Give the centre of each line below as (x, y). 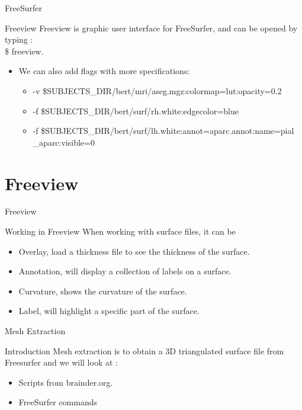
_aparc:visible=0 (64, 142)
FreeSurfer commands (58, 402)
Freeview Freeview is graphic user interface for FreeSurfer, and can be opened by (151, 28)
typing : (19, 39)
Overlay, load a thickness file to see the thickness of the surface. (134, 251)
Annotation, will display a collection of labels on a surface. (125, 271)
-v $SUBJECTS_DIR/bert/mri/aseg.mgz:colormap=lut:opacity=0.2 (157, 90)
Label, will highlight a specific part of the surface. (109, 311)
